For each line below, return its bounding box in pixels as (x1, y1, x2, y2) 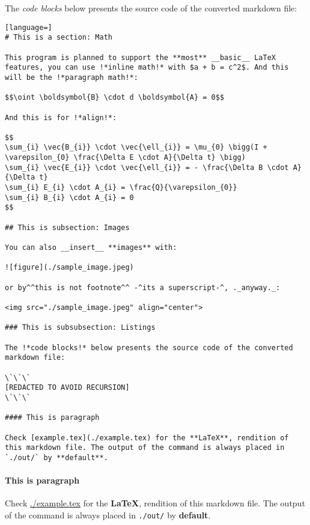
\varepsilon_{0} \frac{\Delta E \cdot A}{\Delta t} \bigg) (5, 153, 246, 162)
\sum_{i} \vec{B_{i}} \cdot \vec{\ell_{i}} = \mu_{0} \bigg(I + (5, 143, 267, 152)
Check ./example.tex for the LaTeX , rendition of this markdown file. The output (5, 497, 305, 509)
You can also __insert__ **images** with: (5, 243, 177, 252)
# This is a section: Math (5, 33, 112, 42)
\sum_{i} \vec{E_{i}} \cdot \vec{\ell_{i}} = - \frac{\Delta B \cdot (5, 163, 289, 172)
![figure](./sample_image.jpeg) (5, 263, 134, 272)
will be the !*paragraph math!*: (5, 73, 138, 82)
